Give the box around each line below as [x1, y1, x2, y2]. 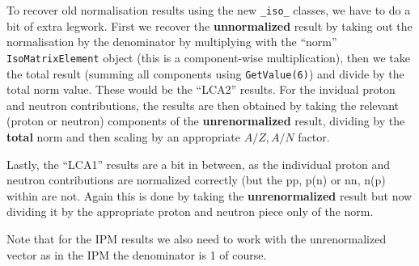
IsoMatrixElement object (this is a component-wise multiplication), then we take [6, 49, 410, 65]
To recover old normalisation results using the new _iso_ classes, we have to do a [6, 2, 411, 18]
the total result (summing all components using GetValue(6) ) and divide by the [6, 65, 404, 82]
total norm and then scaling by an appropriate [6, 128, 240, 145]
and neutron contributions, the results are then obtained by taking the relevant [6, 96, 400, 113]
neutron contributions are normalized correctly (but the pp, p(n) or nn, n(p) [6, 171, 386, 188]
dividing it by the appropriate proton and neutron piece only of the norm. [6, 203, 374, 220]
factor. [298, 128, 330, 145]
